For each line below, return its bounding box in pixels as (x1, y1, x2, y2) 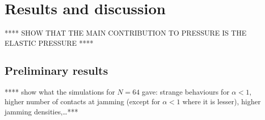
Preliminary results (5, 62, 108, 78)
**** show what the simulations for (5, 86, 115, 97)
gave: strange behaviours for (142, 86, 229, 97)
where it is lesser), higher (182, 96, 261, 107)
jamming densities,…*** (5, 106, 78, 116)
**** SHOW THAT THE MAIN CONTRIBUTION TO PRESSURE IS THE (5, 27, 247, 38)
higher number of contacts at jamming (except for (5, 96, 160, 107)
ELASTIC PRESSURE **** (5, 37, 94, 48)
